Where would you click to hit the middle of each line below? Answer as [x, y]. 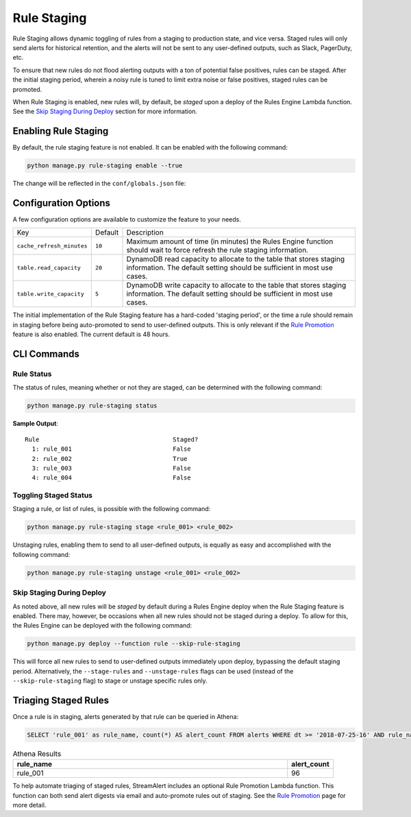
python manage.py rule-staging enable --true [105, 166]
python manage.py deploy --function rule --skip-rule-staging [134, 644]
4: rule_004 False [111, 478]
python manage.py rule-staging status [92, 406]
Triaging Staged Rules [61, 700]
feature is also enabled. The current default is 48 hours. [91, 334]
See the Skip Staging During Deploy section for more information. [105, 111]
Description [145, 233]
